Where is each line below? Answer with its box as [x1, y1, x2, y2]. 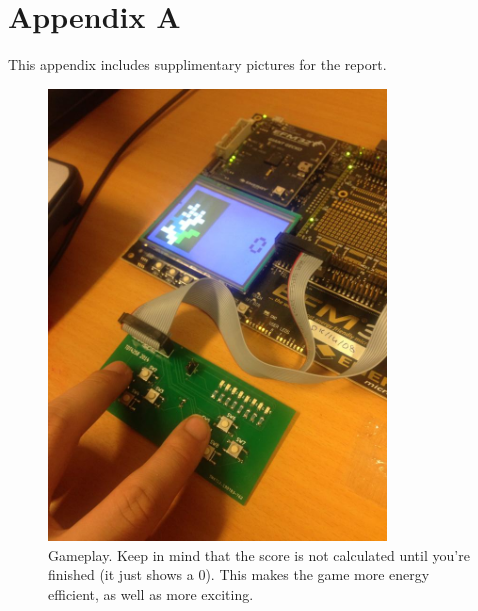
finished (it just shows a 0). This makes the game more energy [48, 564, 430, 585]
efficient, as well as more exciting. [48, 583, 254, 604]
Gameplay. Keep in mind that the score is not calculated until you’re [48, 544, 470, 565]
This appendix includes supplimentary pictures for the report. [8, 54, 387, 75]
